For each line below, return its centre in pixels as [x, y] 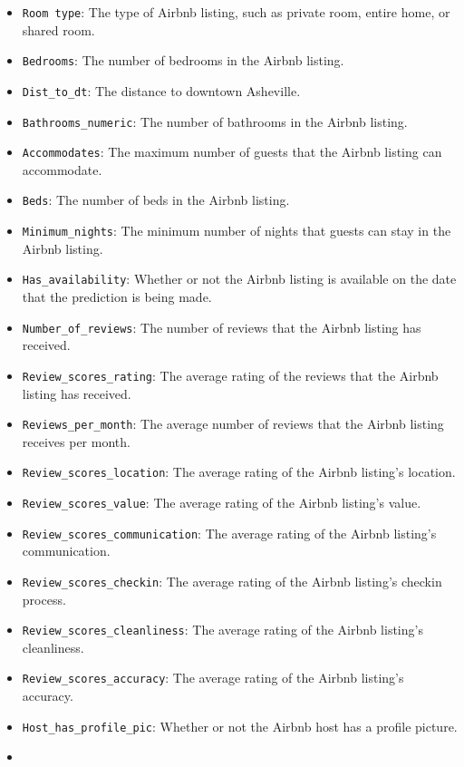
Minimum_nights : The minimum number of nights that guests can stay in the [237, 231]
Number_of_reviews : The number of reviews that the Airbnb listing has [222, 327]
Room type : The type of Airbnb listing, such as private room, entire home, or [236, 12]
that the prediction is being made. [117, 297]
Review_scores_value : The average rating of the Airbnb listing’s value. [222, 503]
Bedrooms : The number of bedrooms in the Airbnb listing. [183, 60]
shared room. [58, 29]
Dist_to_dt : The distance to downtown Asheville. [161, 90]
